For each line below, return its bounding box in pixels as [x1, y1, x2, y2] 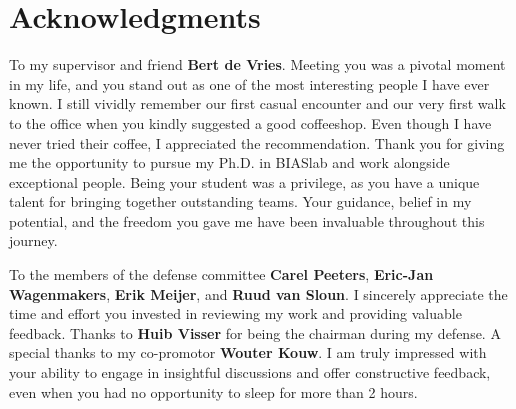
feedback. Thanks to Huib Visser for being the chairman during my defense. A [9, 322, 501, 343]
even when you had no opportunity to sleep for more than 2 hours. [9, 381, 418, 402]
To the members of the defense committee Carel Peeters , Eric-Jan [9, 264, 434, 285]
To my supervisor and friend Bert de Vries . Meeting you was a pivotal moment [9, 54, 506, 75]
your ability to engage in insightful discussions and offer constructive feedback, [9, 362, 491, 383]
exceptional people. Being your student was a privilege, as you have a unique [9, 171, 480, 192]
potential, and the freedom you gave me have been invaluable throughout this [9, 210, 485, 231]
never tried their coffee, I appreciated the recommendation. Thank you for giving [9, 132, 505, 153]
